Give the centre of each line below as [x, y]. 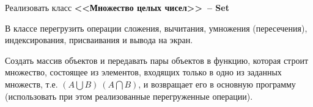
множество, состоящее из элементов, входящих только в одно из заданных [143, 72]
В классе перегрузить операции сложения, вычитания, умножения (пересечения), [156, 28]
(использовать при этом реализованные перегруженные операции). [129, 96]
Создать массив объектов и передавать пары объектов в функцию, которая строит [157, 60]
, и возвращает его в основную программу [217, 84]
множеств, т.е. [31, 84]
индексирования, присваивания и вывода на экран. [99, 40]
